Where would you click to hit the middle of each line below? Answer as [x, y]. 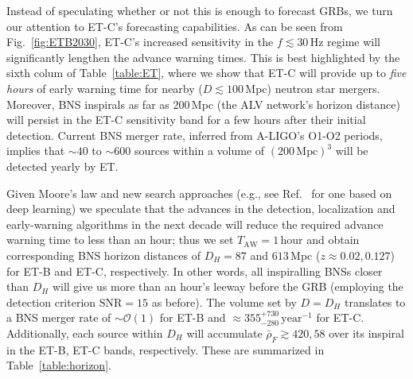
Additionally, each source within [85, 333]
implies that [36, 151]
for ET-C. [340, 317]
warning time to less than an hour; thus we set [120, 240]
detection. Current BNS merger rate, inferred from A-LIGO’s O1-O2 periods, [195, 135]
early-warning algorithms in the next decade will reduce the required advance [195, 224]
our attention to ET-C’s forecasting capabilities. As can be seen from [175, 26]
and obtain [333, 240]
